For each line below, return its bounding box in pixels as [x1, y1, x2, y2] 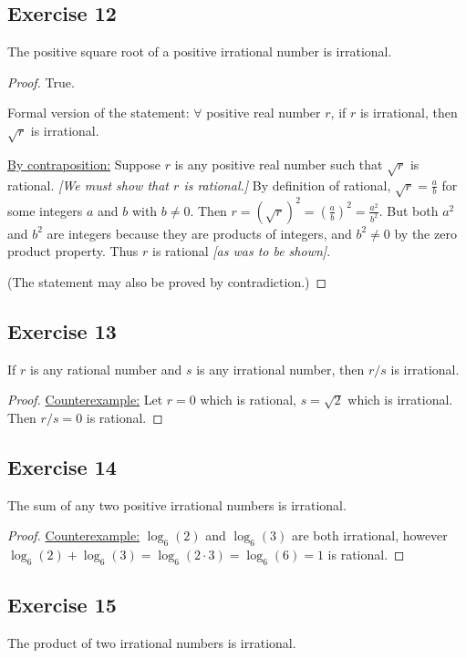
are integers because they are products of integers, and [47, 223, 352, 242]
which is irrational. [347, 390, 453, 409]
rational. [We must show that [7, 175, 170, 194]
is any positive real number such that [174, 154, 383, 173]
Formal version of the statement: [7, 103, 190, 122]
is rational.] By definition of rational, [183, 175, 391, 194]
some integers [7, 200, 83, 220]
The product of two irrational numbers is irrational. [7, 633, 296, 653]
